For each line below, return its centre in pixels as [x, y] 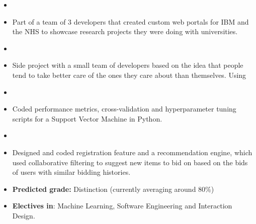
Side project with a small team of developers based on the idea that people [128, 65]
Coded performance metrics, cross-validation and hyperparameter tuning [124, 109]
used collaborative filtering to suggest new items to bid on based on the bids [130, 162]
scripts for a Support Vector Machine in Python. [87, 118]
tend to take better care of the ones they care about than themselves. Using [129, 75]
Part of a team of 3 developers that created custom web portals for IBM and [131, 21]
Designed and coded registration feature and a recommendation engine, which [132, 152]
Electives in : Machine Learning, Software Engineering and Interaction [122, 206]
